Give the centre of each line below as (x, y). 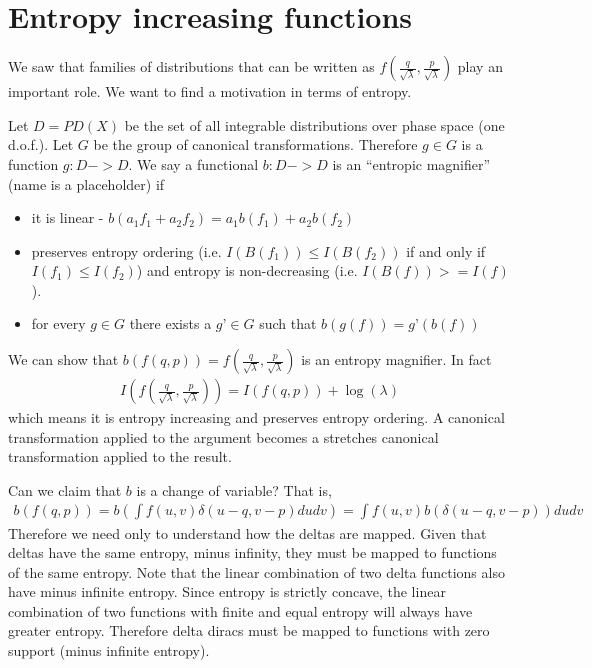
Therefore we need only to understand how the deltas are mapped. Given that (247, 532)
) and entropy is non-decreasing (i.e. (247, 270)
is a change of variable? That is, (234, 489)
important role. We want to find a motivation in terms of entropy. (210, 91)
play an (480, 66)
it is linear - (67, 217)
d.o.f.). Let (41, 144)
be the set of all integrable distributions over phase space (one (314, 124)
